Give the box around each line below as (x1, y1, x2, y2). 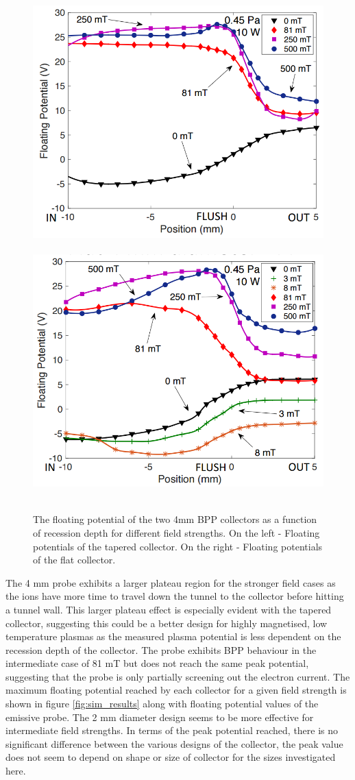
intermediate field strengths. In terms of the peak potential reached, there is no (5, 723, 339, 738)
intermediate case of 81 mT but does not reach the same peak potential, (5, 656, 309, 670)
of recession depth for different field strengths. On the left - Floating (33, 525, 320, 539)
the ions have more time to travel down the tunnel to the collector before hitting (5, 589, 344, 603)
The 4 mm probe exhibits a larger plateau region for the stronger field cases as (5, 575, 336, 589)
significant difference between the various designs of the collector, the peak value (5, 736, 343, 751)
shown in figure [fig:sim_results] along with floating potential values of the (5, 696, 319, 711)
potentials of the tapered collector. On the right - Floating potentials (33, 539, 323, 553)
